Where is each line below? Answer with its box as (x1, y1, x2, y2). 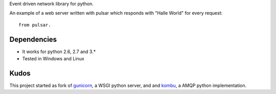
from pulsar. (18, 22, 51, 28)
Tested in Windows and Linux (22, 56, 84, 62)
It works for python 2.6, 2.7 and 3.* (22, 49, 96, 55)
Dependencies (9, 35, 57, 43)
